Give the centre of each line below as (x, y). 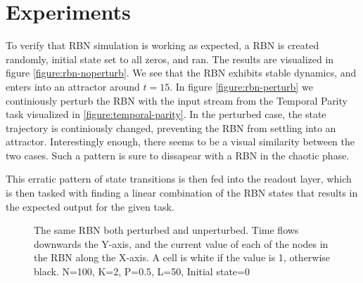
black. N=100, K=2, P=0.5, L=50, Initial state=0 (142, 271)
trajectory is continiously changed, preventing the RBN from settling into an (171, 127)
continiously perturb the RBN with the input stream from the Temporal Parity (177, 100)
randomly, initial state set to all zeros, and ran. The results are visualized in (170, 59)
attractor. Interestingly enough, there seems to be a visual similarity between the (180, 141)
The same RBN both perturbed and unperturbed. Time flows (166, 230)
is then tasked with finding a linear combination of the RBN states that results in (182, 193)
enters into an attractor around (73, 86)
